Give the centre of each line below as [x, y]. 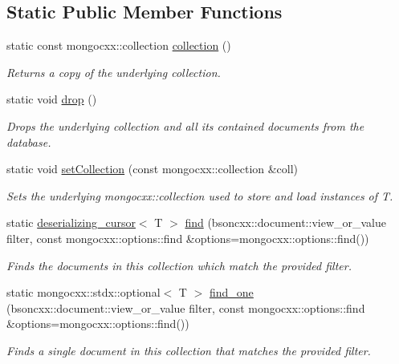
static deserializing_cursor [71, 222]
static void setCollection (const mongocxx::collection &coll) [153, 169]
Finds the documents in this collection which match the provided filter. [179, 265]
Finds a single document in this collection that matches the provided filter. [189, 350]
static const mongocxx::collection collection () [119, 45]
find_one [231, 292]
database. [29, 142]
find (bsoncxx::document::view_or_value [285, 222]
